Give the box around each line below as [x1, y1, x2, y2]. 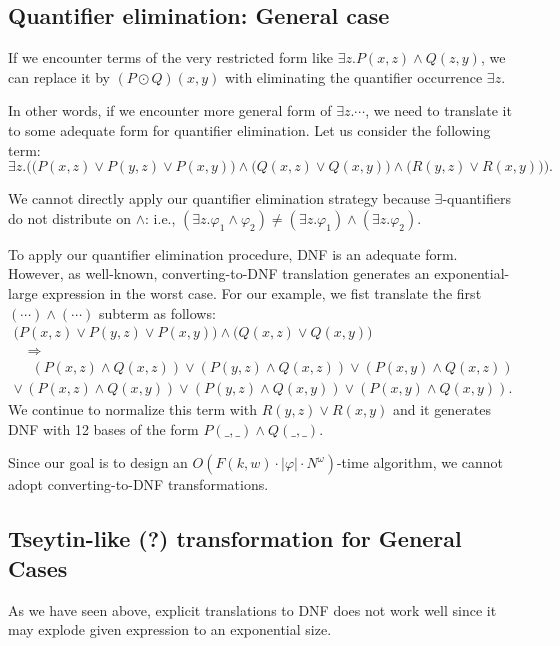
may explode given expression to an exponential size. [8, 619, 332, 640]
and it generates [392, 399, 492, 420]
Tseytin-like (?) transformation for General [8, 523, 462, 554]
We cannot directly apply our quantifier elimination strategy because [8, 188, 430, 209]
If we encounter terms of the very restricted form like [8, 47, 334, 68]
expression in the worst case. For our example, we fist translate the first [42, 282, 482, 303]
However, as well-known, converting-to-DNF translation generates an [8, 263, 430, 284]
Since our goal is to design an [8, 452, 188, 473]
